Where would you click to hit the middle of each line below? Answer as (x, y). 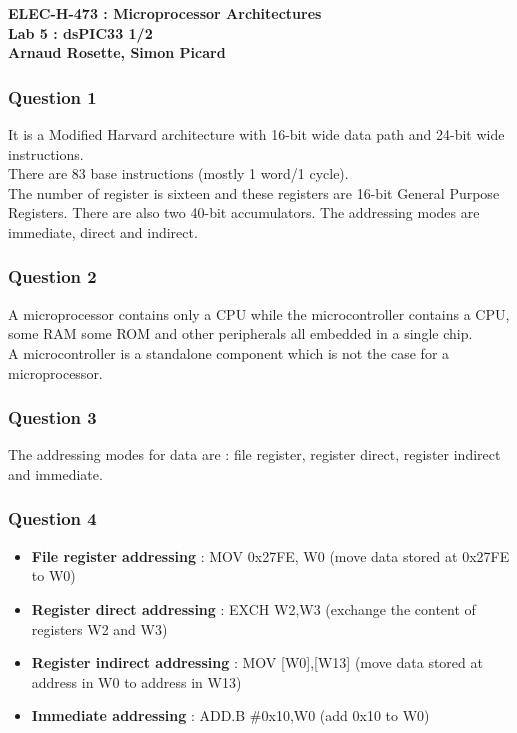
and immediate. (55, 473)
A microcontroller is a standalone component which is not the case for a (229, 352)
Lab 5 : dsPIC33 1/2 (80, 32)
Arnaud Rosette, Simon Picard (117, 52)
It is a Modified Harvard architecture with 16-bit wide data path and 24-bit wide (256, 134)
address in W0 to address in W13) (136, 681)
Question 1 (52, 96)
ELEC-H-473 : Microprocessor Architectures (165, 13)
